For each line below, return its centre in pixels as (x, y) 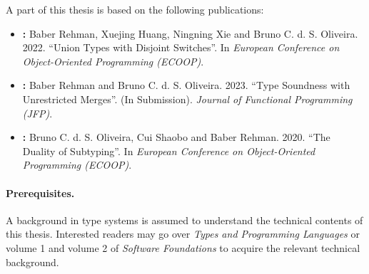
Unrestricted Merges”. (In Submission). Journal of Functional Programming (187, 99)
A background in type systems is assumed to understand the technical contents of (184, 220)
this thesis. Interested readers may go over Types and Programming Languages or (183, 234)
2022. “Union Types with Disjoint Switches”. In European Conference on (181, 47)
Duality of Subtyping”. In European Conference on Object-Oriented (169, 151)
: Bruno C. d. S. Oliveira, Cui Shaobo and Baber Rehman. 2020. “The (176, 137)
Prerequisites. (40, 193)
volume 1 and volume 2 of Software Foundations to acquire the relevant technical (183, 247)
